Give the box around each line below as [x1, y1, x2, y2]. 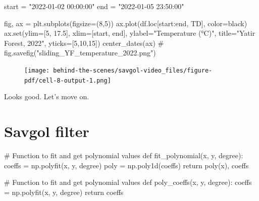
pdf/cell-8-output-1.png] [24, 77, 111, 84]
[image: [24, 66, 50, 74]
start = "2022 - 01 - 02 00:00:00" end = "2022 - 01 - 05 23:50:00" [4, 1, 184, 11]
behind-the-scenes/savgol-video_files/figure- [53, 66, 213, 74]
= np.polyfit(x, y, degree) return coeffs [4, 186, 124, 197]
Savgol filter [4, 121, 89, 142]
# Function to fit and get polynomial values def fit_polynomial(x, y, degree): [4, 150, 243, 160]
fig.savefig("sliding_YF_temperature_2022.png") [4, 47, 156, 58]
